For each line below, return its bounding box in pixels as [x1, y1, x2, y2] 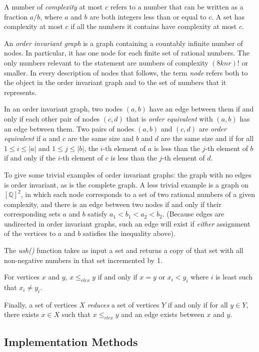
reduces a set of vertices [87, 299, 159, 309]
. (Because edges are [162, 208, 224, 219]
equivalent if [4, 133, 40, 143]
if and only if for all [167, 299, 228, 309]
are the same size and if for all [160, 133, 254, 143]
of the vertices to [4, 228, 56, 238]
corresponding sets [4, 208, 60, 219]
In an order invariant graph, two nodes [4, 103, 123, 114]
